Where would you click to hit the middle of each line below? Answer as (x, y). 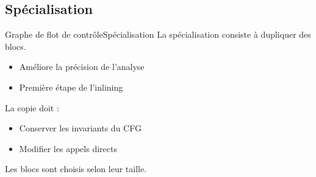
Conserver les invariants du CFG (80, 128)
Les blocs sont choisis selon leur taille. (76, 169)
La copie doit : (32, 107)
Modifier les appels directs (68, 148)
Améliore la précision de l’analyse (82, 67)
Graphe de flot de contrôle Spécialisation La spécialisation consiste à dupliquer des (158, 34)
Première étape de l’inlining (71, 87)
